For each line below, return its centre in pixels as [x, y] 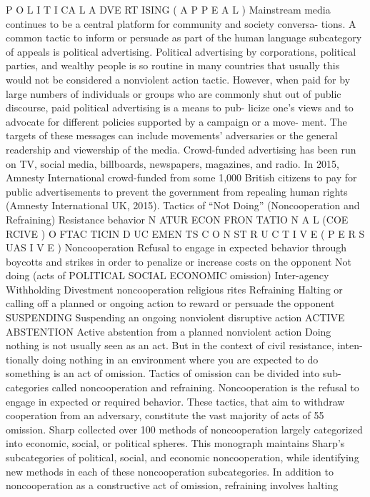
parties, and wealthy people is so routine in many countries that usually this [173, 65]
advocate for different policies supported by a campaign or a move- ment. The [176, 121]
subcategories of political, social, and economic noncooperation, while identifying [182, 457]
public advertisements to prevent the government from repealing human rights [177, 191]
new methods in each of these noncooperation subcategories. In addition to [170, 471]
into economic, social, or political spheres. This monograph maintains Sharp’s [175, 443]
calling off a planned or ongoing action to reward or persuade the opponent [170, 303]
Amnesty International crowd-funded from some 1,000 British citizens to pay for [181, 177]
